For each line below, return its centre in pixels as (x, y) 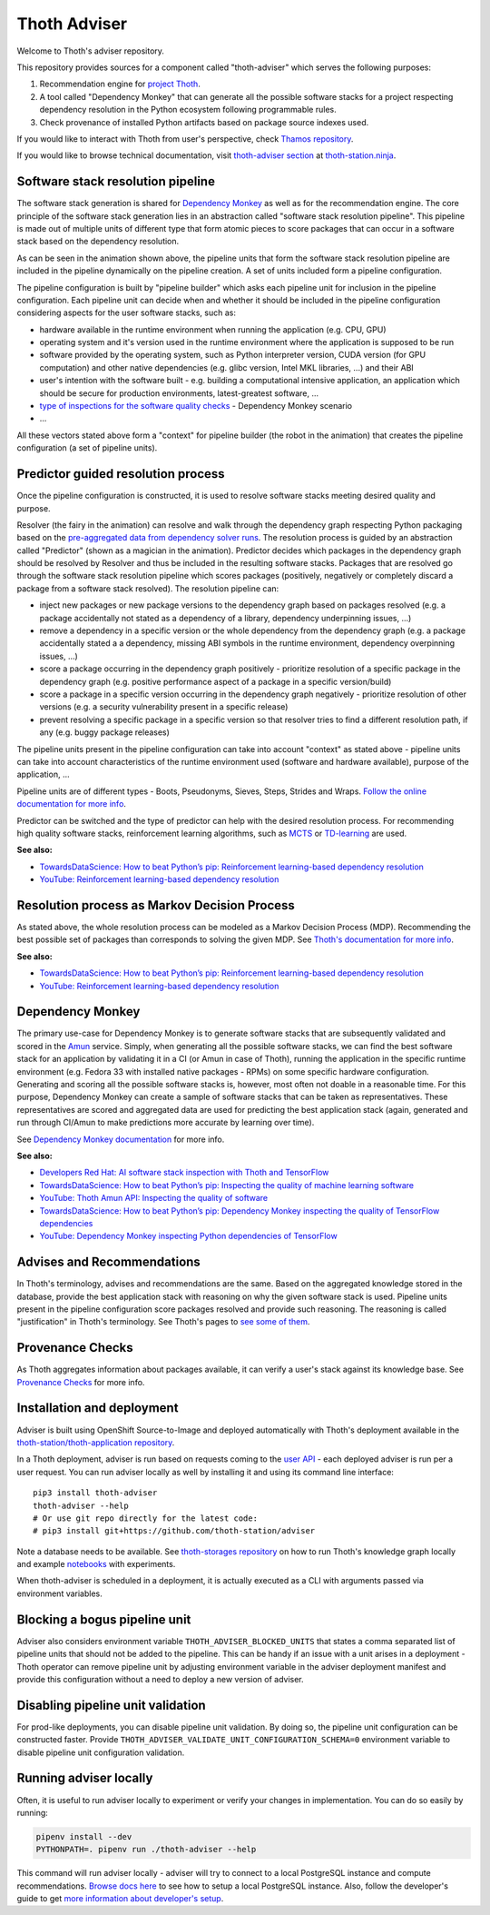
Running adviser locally (85, 1778)
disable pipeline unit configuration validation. (101, 1752)
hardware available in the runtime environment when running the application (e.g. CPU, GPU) (213, 329)
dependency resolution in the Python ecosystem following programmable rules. (188, 110)
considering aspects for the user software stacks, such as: (126, 313)
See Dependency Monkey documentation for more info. (121, 1139)
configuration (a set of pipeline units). (87, 448)
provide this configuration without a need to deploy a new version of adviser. (160, 1679)
